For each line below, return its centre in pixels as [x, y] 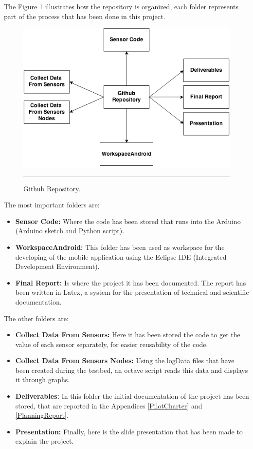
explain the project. [45, 441]
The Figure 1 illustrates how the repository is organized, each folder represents [121, 6]
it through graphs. [43, 379]
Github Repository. [52, 188]
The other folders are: [36, 318]
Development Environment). [57, 266]
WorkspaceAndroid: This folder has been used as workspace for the [120, 247]
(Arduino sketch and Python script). [70, 231]
